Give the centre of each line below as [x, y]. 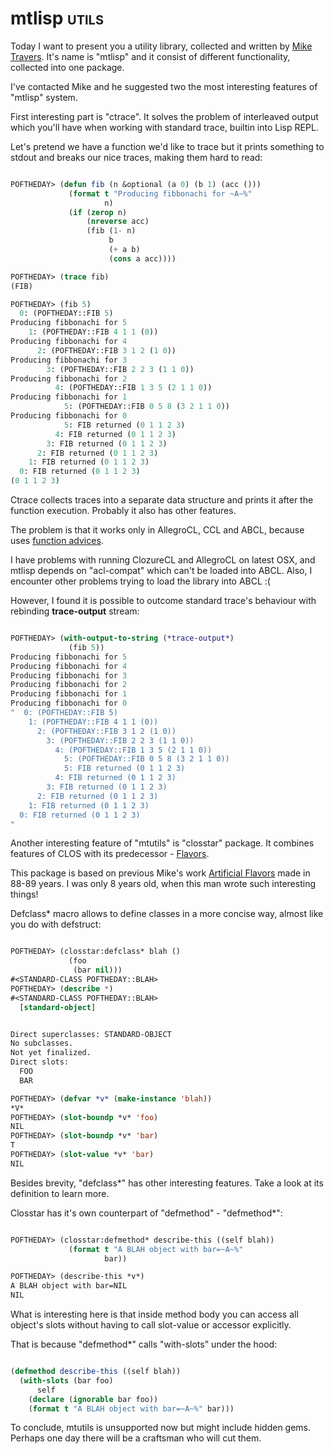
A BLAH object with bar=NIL [69, 1286]
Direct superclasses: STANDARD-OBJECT [91, 1034]
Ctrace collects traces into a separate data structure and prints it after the [162, 500]
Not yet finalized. [51, 1053]
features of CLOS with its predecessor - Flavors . [110, 854]
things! [24, 894]
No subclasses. [42, 1043]
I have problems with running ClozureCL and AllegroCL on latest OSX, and [163, 560]
